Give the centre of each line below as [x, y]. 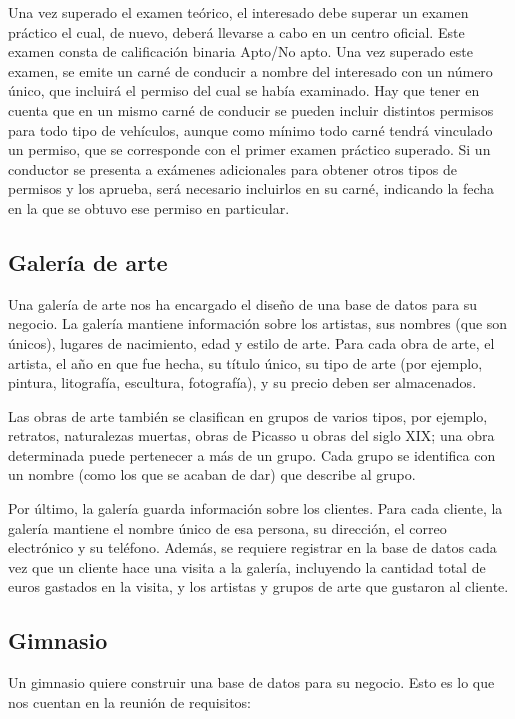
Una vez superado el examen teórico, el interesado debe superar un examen [238, 12]
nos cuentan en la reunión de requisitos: [129, 701]
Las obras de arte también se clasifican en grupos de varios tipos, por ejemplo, [248, 415]
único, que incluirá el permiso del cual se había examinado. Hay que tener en [244, 90]
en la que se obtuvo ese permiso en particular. [149, 207]
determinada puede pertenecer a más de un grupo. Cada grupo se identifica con [252, 454]
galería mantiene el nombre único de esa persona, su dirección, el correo [227, 527]
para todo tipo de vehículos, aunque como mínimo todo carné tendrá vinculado [250, 129]
